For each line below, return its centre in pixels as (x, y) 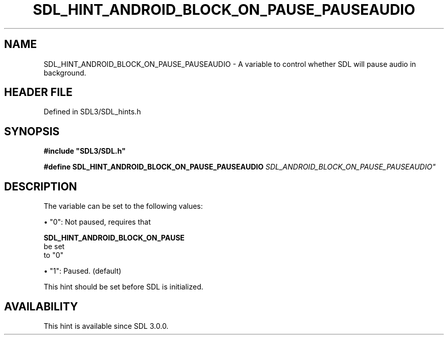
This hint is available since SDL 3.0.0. (106, 326)
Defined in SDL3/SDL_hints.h (92, 112)
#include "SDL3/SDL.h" (85, 151)
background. (65, 72)
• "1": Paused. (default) (83, 271)
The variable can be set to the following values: (123, 206)
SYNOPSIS (32, 131)
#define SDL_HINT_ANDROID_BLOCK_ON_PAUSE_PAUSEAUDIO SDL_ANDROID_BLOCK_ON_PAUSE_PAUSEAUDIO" (240, 167)
